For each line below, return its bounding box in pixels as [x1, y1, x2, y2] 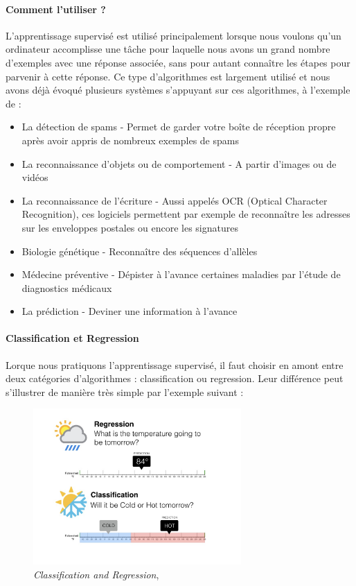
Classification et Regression [6, 331, 139, 345]
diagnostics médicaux [21, 280, 112, 295]
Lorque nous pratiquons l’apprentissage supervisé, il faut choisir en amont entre [6, 357, 344, 372]
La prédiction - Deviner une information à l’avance [21, 304, 238, 318]
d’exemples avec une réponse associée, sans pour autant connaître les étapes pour [6, 55, 350, 69]
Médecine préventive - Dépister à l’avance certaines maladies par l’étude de [21, 267, 341, 282]
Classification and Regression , [33, 567, 159, 582]
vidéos [21, 170, 48, 184]
